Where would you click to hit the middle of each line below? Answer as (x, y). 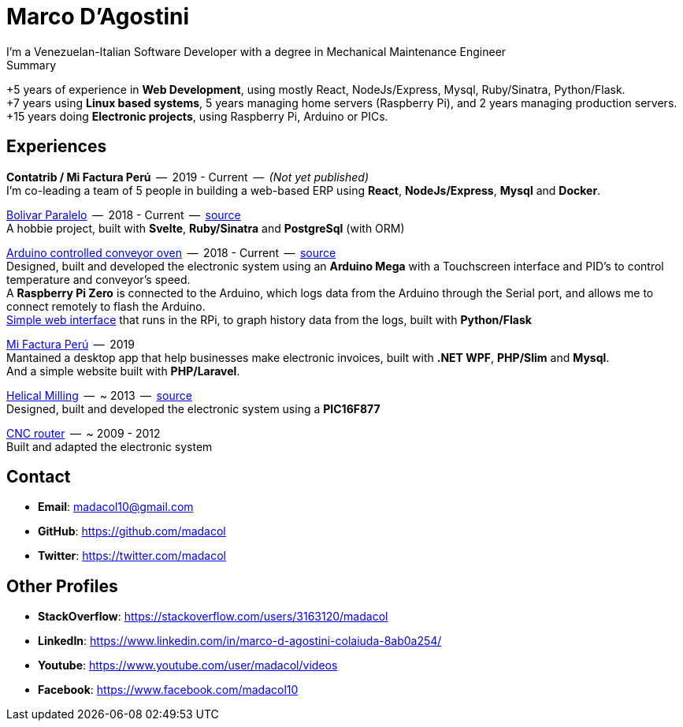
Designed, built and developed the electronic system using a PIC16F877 (193, 408)
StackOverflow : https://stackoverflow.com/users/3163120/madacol (213, 617)
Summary (32, 65)
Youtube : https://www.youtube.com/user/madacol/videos (188, 665)
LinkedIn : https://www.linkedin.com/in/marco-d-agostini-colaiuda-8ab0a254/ (240, 641)
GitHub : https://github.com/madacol (132, 531)
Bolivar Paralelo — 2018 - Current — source (124, 214)
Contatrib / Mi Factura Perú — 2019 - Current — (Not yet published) (188, 177)
